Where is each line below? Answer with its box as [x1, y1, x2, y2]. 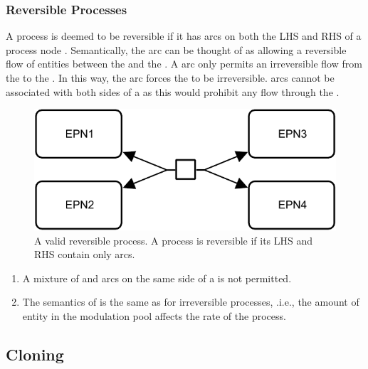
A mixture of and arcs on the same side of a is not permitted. [22, 270, 292, 285]
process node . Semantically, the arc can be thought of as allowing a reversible [6, 42, 347, 57]
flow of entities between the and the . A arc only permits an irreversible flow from [6, 56, 362, 71]
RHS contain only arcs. [34, 247, 135, 262]
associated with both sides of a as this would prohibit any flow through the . [6, 84, 340, 99]
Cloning [6, 343, 64, 365]
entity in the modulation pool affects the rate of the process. [22, 308, 286, 323]
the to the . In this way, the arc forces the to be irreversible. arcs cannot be [6, 70, 335, 85]
